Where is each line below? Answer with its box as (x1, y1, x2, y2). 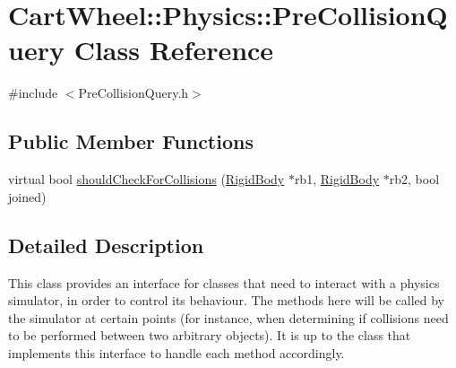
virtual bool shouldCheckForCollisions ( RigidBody (8, 170, 285, 188)
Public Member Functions (8, 127, 254, 155)
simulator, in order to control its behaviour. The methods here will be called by (8, 291, 444, 310)
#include (8, 83, 58, 102)
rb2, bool (389, 170, 440, 188)
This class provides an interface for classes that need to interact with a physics (8, 273, 440, 292)
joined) (8, 187, 47, 206)
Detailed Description (8, 231, 204, 258)
